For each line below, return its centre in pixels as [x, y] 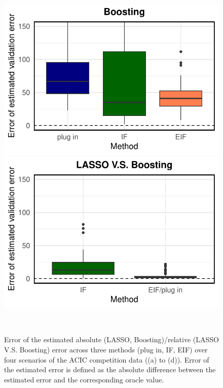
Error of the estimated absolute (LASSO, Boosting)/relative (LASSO [111, 339]
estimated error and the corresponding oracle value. [84, 379]
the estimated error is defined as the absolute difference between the [110, 369]
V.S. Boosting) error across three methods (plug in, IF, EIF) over [106, 349]
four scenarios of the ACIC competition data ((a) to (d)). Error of [107, 359]
